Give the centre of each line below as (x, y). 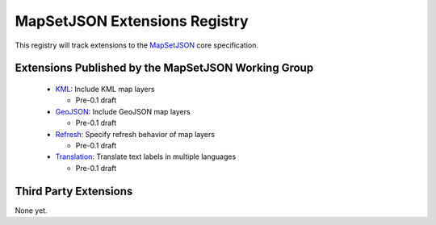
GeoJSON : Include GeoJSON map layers (123, 111)
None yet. (31, 210)
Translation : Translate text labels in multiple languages (146, 156)
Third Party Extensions (74, 191)
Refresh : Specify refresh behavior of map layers (135, 134)
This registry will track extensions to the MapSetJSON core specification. (136, 45)
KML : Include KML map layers (105, 89)
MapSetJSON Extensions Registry (132, 21)
